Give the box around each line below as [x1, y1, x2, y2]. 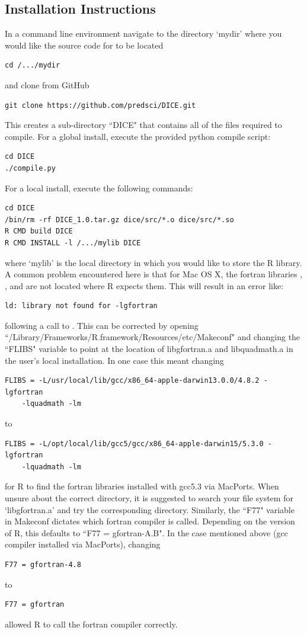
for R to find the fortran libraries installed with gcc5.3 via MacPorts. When [5, 480, 279, 492]
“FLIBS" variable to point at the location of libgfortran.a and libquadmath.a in [5, 342, 293, 355]
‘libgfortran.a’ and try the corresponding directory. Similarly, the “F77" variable [5, 503, 295, 515]
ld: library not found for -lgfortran [5, 302, 158, 310]
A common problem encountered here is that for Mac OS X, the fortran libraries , [5, 268, 303, 280]
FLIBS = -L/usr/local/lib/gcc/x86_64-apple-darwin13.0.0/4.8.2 [5, 376, 260, 385]
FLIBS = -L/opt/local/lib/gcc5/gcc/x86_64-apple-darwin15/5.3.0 [5, 439, 264, 448]
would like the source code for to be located [5, 39, 164, 51]
